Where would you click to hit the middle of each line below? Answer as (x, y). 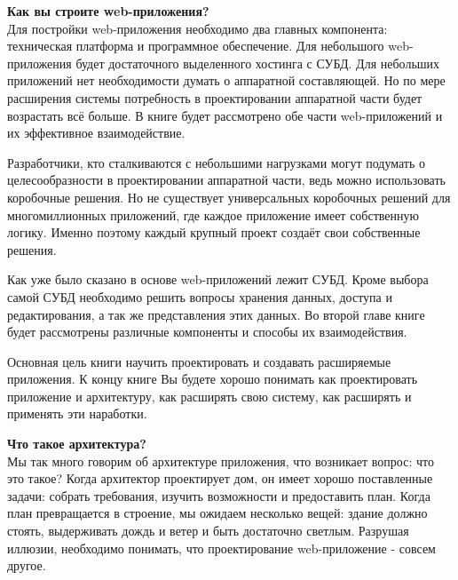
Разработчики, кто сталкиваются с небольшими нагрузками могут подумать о (217, 162)
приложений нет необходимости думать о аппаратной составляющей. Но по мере (226, 80)
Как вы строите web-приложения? (108, 11)
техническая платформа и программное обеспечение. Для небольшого (196, 46)
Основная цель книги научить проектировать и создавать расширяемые (199, 361)
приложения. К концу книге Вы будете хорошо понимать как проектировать (213, 379)
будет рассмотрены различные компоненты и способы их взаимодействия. (207, 332)
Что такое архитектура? (77, 444)
